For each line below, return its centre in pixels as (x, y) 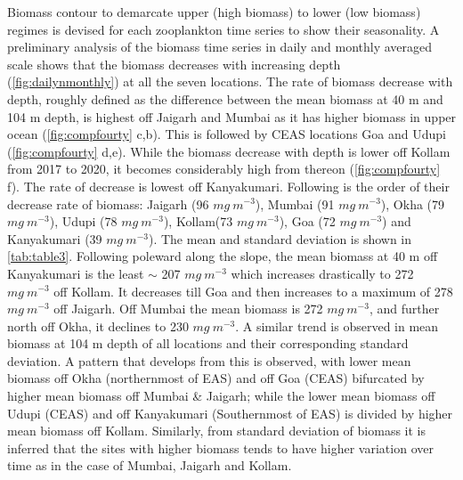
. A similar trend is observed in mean (337, 325)
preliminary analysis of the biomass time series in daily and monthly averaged (220, 47)
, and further (404, 309)
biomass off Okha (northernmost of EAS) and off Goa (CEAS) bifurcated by (216, 378)
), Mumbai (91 (295, 203)
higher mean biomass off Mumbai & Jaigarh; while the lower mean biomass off (221, 396)
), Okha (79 (413, 203)
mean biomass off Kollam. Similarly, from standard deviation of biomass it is (216, 431)
